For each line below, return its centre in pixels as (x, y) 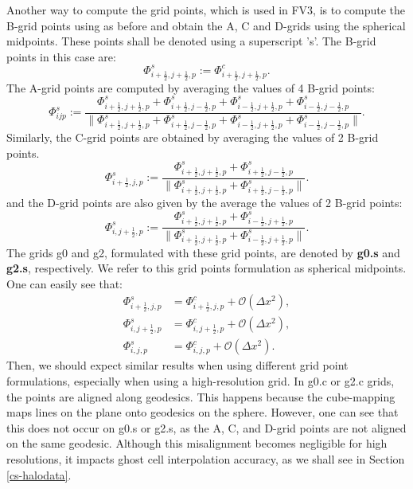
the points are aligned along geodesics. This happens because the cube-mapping (201, 396)
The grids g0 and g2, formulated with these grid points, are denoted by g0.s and (203, 252)
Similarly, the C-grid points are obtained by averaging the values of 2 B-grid (193, 137)
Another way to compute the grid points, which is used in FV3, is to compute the (206, 10)
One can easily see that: (64, 283)
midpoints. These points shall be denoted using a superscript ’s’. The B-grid (191, 41)
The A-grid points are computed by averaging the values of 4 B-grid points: (191, 87)
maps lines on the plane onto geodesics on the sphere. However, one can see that (203, 412)
